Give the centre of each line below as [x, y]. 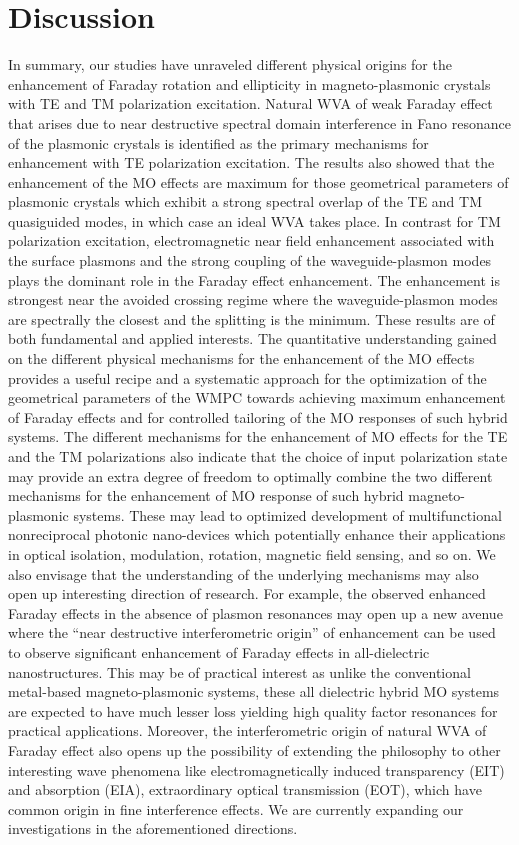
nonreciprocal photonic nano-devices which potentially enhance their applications [257, 534]
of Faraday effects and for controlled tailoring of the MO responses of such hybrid [258, 416]
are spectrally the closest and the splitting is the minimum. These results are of [251, 318]
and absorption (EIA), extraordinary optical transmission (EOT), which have [245, 789]
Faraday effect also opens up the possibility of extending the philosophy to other [254, 749]
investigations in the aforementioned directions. [153, 828]
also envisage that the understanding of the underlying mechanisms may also [243, 573]
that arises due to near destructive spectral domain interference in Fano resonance [259, 122]
